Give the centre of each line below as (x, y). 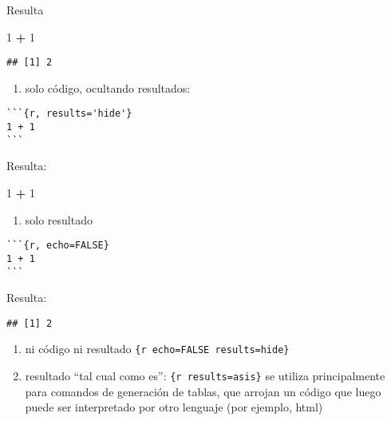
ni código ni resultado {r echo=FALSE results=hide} (157, 349)
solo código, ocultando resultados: (108, 87)
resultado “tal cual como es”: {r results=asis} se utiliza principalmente (205, 376)
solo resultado (59, 219)
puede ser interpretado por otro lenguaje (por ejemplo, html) (174, 407)
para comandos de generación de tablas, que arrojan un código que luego (203, 391)
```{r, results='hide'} (69, 114)
